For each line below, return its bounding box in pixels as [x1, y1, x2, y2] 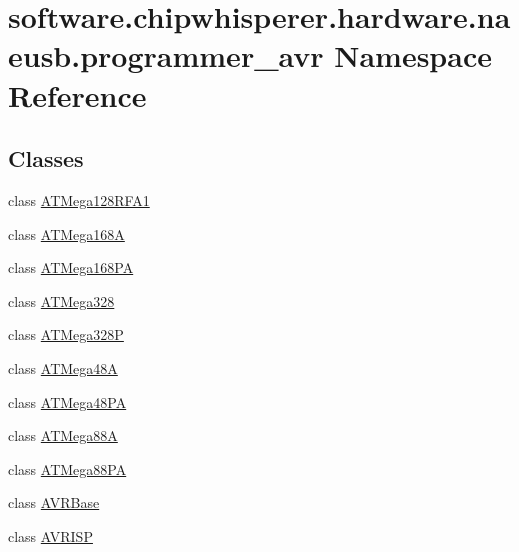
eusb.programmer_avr [8, 35, 324, 76]
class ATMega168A [8, 223, 125, 244]
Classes [8, 143, 84, 174]
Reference [8, 74, 147, 115]
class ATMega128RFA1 [8, 189, 150, 210]
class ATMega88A [8, 425, 118, 446]
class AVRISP [8, 525, 93, 546]
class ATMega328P [8, 324, 124, 345]
